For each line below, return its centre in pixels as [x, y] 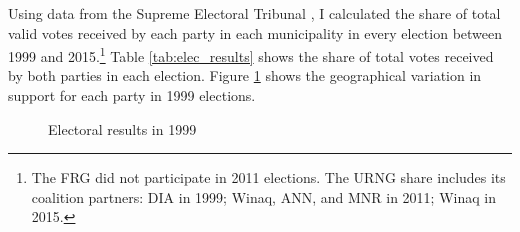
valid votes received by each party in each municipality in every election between [255, 32]
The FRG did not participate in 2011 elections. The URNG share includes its [268, 177]
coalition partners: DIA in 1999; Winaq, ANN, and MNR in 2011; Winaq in [263, 196]
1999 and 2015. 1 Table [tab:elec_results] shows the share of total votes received [251, 54]
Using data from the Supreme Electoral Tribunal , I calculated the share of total [254, 13]
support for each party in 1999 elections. [132, 95]
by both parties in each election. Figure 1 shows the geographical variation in [245, 75]
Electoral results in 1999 [122, 128]
